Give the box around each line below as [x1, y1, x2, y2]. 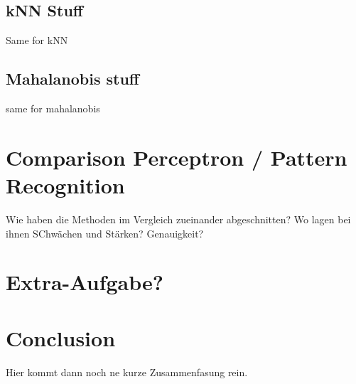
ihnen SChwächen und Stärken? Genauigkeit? [6, 225, 204, 240]
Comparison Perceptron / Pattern [6, 142, 347, 171]
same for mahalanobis [6, 101, 100, 115]
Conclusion [6, 323, 116, 352]
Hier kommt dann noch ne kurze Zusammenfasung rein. [6, 364, 248, 379]
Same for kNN [6, 33, 68, 48]
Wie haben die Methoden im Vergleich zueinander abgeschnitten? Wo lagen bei [6, 211, 351, 226]
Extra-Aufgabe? [6, 267, 163, 297]
